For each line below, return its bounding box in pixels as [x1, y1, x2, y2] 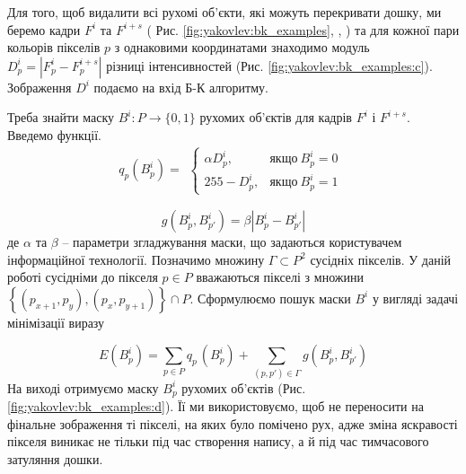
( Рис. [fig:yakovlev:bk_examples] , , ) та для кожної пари [146, 20, 460, 39]
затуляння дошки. [7, 450, 103, 468]
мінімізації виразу [7, 312, 105, 331]
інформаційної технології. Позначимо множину [7, 250, 265, 268]
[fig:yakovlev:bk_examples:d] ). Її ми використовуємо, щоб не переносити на [7, 397, 424, 416]
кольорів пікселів [7, 38, 101, 57]
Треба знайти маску [7, 108, 115, 127]
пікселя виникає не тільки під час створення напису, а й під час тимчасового [7, 432, 429, 451]
